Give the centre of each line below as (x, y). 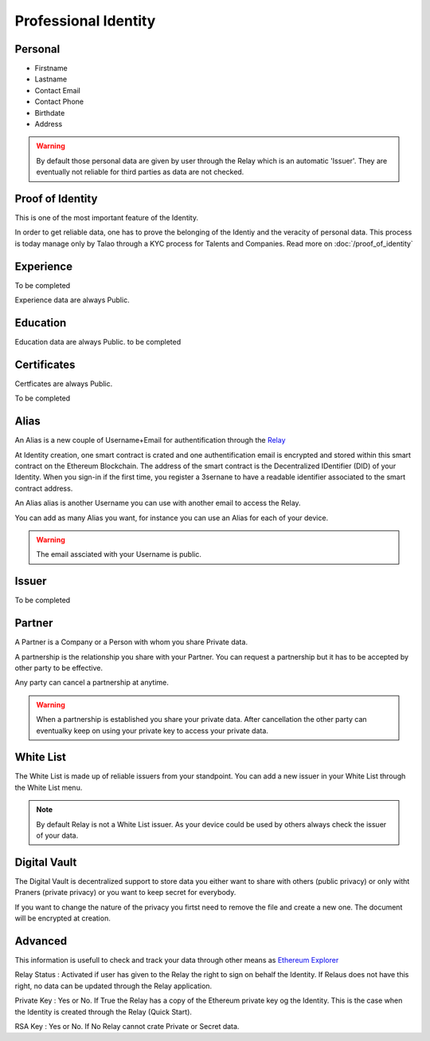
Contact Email (58, 90)
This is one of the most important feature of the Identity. (107, 218)
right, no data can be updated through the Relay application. (113, 986)
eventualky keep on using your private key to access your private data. (152, 731)
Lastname (51, 79)
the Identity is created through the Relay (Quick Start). (104, 1011)
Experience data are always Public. (72, 300)
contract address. (44, 488)
